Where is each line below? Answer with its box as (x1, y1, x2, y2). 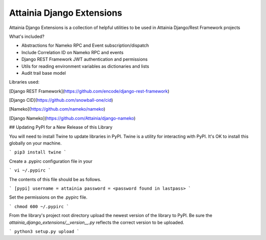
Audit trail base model (21, 70, 66, 76)
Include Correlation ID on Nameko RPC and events (21, 49, 124, 55)
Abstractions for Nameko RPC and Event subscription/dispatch (21, 42, 149, 49)
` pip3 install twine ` (9, 150, 66, 155)
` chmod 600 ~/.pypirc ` (9, 204, 69, 209)
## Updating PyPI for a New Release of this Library (9, 124, 113, 130)
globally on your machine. (9, 140, 62, 146)
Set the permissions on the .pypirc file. (9, 194, 88, 200)
